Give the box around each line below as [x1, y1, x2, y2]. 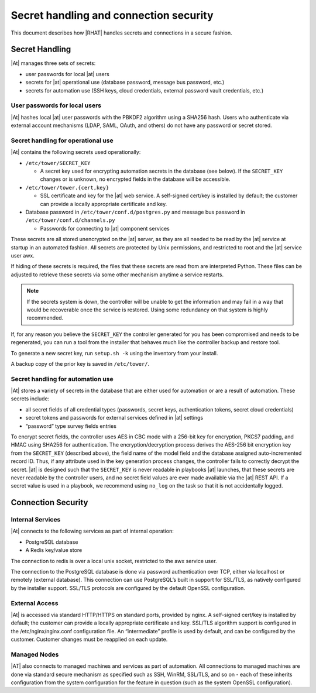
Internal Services [11, 516, 61, 524]
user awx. [11, 252, 35, 259]
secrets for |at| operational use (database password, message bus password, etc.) [25, 79, 225, 86]
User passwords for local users [11, 101, 102, 109]
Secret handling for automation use [11, 375, 114, 383]
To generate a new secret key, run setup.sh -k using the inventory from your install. [11, 349, 218, 356]
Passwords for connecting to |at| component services [40, 225, 170, 232]
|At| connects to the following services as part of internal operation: [11, 527, 174, 535]
